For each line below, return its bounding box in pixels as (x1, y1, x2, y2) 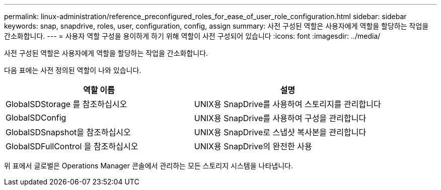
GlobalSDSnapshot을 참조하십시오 (6, 127, 131, 137)
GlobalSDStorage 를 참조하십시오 (6, 99, 127, 109)
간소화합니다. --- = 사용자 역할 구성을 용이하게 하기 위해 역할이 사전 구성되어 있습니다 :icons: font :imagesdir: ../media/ (4, 32, 381, 40)
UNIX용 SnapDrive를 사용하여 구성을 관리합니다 (194, 113, 366, 123)
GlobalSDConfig (6, 113, 66, 123)
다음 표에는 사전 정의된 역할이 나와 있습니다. (4, 66, 141, 74)
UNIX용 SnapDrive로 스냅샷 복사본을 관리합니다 (194, 127, 366, 137)
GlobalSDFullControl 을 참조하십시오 (6, 141, 138, 151)
